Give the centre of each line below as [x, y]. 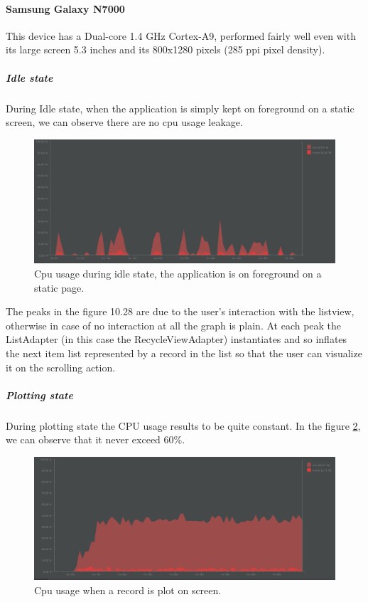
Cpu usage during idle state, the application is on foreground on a [178, 274]
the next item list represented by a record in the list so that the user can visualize [184, 353]
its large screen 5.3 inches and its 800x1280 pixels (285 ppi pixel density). [166, 49]
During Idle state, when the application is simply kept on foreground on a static [180, 108]
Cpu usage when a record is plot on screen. [128, 590]
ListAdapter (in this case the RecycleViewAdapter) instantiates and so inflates [177, 339]
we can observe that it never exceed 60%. [96, 439]
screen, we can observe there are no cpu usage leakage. [124, 122]
